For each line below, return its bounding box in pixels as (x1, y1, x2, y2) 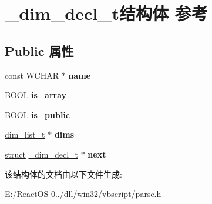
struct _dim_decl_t (5, 148, 78, 160)
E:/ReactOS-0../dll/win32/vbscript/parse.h (5, 188, 161, 200)
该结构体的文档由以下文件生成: (5, 168, 122, 180)
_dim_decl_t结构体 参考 (5, 1, 208, 25)
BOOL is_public (5, 108, 70, 121)
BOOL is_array (5, 89, 67, 101)
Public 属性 (5, 41, 74, 59)
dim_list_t (5, 128, 45, 141)
